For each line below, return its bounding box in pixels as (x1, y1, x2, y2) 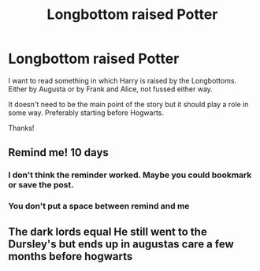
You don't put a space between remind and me (8, 201, 190, 212)
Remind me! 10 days (8, 146, 109, 159)
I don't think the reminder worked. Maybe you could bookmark (8, 169, 252, 180)
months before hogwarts (8, 250, 133, 263)
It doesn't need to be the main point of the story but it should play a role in (8, 99, 249, 109)
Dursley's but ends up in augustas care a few (8, 237, 234, 251)
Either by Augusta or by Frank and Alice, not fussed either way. (8, 84, 213, 94)
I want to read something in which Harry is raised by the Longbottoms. (8, 76, 237, 85)
